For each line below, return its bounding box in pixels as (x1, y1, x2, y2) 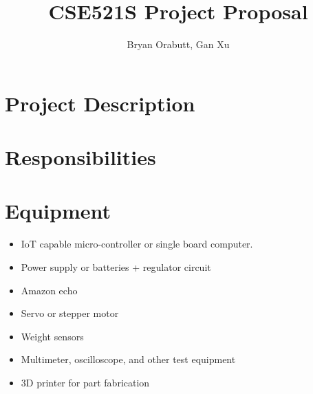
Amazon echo (21, 283, 78, 297)
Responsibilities (5, 143, 156, 171)
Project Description (5, 89, 195, 117)
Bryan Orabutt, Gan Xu (127, 37, 230, 52)
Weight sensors (21, 329, 84, 343)
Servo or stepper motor (21, 306, 119, 320)
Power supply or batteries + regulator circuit (21, 260, 211, 274)
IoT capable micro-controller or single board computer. (21, 237, 253, 251)
